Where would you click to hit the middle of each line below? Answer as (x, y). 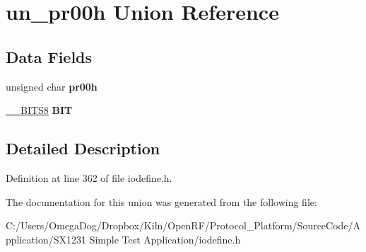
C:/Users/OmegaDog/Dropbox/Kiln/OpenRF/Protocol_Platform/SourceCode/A (183, 225)
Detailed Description (83, 148)
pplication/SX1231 (46, 239)
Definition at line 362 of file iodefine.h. (89, 177)
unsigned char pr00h (52, 86)
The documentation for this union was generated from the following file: (161, 201)
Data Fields (49, 56)
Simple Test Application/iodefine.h (165, 239)
